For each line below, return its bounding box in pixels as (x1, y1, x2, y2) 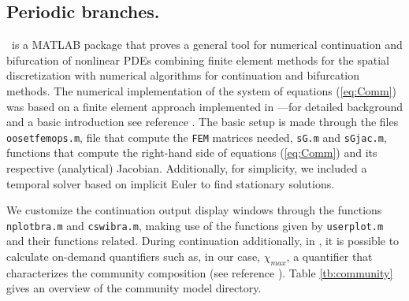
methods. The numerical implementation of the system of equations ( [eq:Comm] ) (6, 82, 396, 98)
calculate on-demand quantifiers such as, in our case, (6, 248, 260, 265)
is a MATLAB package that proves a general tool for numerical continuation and (11, 36, 403, 53)
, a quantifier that (286, 248, 373, 265)
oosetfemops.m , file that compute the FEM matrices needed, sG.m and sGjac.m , (6, 128, 387, 145)
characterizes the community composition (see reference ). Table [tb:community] (6, 264, 393, 281)
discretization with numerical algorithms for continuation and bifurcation (6, 67, 360, 84)
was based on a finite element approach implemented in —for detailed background (6, 98, 403, 114)
